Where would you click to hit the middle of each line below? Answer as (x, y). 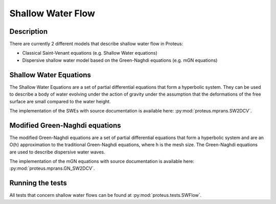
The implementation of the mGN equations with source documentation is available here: (102, 161)
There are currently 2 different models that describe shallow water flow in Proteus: (96, 44)
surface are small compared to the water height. (60, 101)
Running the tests (38, 183)
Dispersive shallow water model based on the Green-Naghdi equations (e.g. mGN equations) (120, 60)
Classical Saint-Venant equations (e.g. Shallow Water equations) (90, 53)
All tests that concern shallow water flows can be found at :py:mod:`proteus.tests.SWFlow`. (106, 195)
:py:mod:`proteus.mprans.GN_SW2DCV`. (52, 168)
